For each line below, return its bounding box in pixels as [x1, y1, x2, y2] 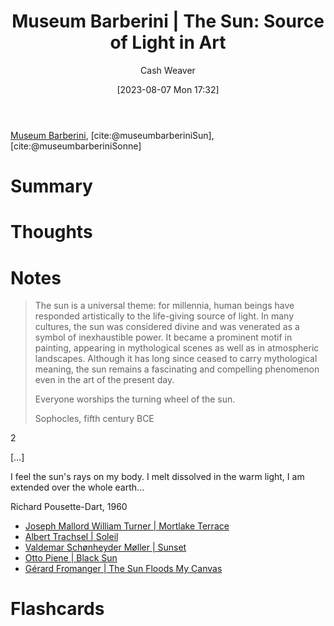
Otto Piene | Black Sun [24, 552, 118, 564]
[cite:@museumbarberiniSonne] [10, 140, 142, 152]
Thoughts [10, 221, 93, 244]
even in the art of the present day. [34, 374, 175, 386]
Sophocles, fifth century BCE [34, 413, 155, 425]
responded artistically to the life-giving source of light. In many [34, 310, 295, 322]
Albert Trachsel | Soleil [24, 531, 119, 543]
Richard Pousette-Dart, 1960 [10, 501, 128, 513]
